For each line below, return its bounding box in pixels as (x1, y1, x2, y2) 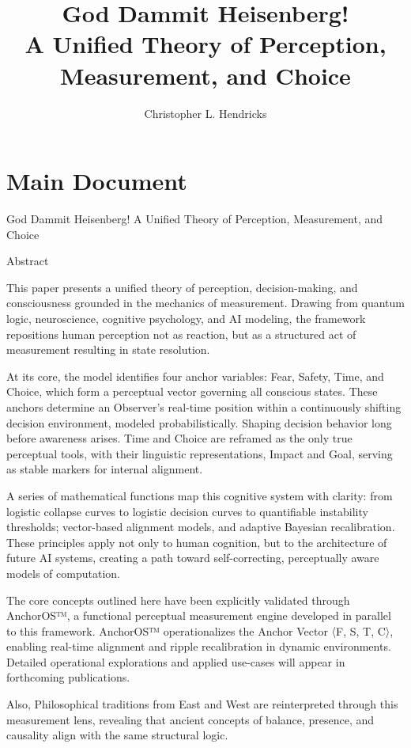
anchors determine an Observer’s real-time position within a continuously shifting (6, 398, 402, 415)
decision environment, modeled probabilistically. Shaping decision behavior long (6, 414, 392, 431)
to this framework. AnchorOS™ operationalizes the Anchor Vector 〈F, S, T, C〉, (6, 622, 394, 639)
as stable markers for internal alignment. (6, 461, 203, 477)
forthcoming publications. (6, 669, 130, 685)
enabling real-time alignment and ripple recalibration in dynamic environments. (6, 638, 391, 655)
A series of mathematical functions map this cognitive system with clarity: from (6, 487, 393, 503)
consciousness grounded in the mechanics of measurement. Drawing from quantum (6, 294, 405, 311)
